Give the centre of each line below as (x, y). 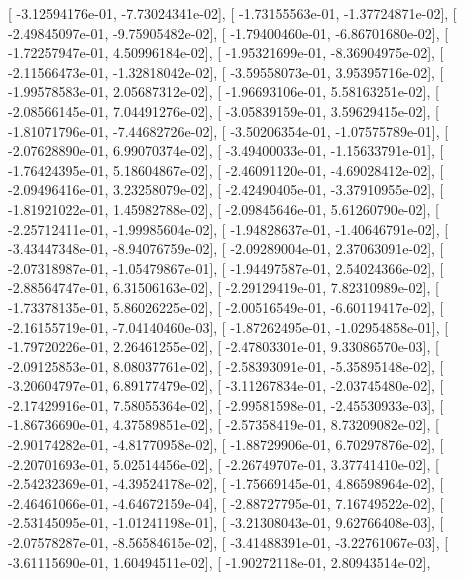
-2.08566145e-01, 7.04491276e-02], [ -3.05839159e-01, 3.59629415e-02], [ (223, 110)
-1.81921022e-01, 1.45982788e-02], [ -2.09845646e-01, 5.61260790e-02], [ (223, 208)
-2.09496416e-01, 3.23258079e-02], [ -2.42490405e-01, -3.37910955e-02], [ (226, 189)
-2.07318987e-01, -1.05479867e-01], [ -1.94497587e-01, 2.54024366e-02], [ (226, 267)
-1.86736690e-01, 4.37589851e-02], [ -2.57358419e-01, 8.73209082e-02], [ (223, 424)
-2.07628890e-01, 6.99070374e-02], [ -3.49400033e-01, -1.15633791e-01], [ (226, 150)
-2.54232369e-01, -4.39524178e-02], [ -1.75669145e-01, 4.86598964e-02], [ (226, 483)
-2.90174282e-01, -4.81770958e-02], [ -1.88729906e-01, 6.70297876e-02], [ (226, 444)
